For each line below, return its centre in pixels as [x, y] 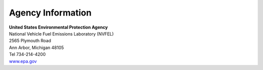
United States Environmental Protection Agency [58, 27]
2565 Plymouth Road [30, 41]
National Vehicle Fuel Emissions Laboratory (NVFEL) [61, 34]
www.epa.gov [23, 61]
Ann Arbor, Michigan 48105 [37, 47]
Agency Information [50, 13]
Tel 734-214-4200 [27, 54]
